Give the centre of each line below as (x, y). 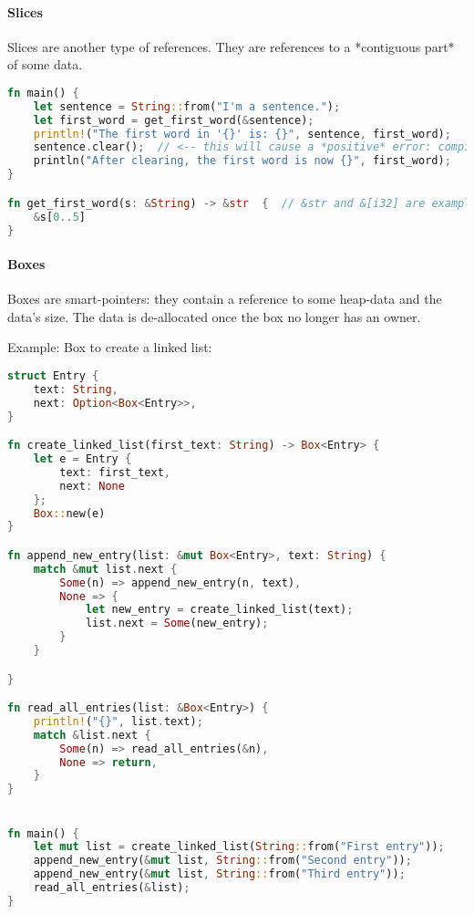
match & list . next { (92, 735)
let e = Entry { (82, 459)
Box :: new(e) (69, 513)
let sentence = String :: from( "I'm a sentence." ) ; (187, 106)
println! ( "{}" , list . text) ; (118, 721)
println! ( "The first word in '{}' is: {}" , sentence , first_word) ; (242, 134)
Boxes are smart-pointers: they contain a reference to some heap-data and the (225, 299)
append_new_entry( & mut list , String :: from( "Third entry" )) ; (219, 874)
